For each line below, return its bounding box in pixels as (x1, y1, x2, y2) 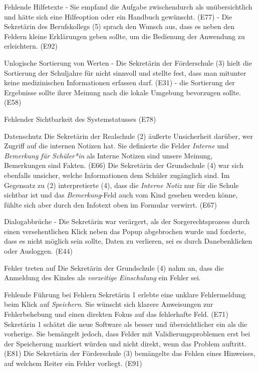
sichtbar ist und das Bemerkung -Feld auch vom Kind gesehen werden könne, (4, 190, 238, 200)
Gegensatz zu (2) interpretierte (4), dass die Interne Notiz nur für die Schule (4, 179, 239, 190)
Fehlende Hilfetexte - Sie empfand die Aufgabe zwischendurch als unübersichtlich (4, 2, 252, 12)
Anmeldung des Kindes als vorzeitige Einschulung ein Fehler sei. (4, 272, 201, 283)
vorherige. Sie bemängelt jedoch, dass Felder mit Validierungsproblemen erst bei (4, 328, 250, 339)
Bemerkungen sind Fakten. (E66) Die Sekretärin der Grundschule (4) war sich (4, 160, 243, 170)
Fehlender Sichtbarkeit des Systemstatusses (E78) (4, 113, 156, 124)
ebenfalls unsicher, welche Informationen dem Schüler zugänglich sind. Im (4, 169, 230, 180)
